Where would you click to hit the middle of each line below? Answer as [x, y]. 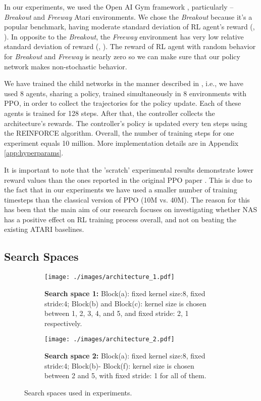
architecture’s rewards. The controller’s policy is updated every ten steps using [126, 123]
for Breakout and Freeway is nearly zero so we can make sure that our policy [122, 56]
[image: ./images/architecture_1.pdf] [110, 277]
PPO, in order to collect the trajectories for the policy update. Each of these [123, 103]
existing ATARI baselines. [44, 229]
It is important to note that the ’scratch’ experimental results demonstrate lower [129, 169]
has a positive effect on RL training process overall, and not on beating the [120, 219]
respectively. [63, 323]
